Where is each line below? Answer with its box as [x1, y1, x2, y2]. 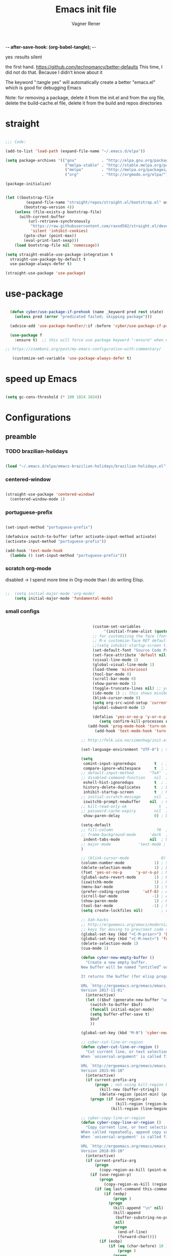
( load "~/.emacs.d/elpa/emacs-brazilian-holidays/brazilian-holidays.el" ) [5, 464, 168, 469]
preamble [5, 432, 37, 441]
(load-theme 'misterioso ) [92, 667, 147, 672]
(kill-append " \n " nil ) [113, 1205, 164, 1211]
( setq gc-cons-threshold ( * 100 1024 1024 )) [5, 394, 102, 400]
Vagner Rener [71, 20, 101, 27]
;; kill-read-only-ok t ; [81, 804, 168, 809]
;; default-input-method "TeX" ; [81, 770, 168, 776]
